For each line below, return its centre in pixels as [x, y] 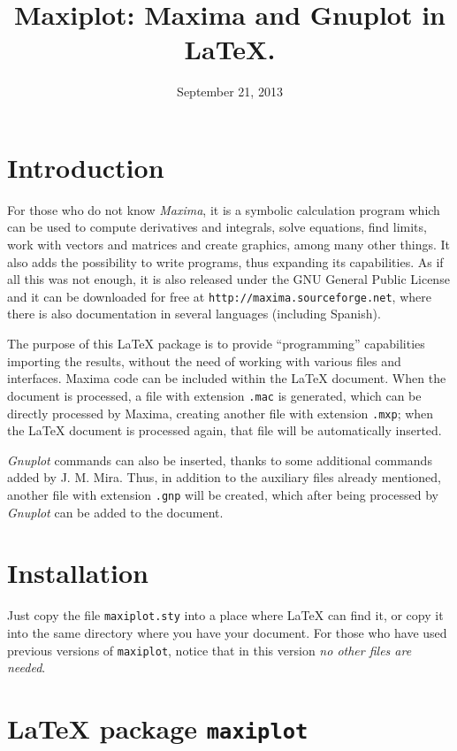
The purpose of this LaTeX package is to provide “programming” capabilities [216, 344]
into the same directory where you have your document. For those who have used [227, 632]
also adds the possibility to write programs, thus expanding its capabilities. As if [225, 261]
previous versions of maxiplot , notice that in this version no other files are [209, 650]
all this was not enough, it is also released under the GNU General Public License [228, 279]
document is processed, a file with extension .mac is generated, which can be [214, 395]
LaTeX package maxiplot [158, 728]
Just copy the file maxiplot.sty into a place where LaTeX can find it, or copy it [225, 615]
